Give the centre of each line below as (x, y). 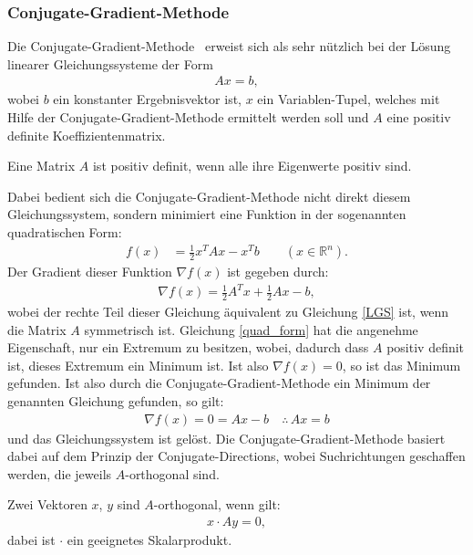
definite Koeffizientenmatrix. (87, 135)
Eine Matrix (41, 166)
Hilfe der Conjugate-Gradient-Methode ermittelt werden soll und (188, 117)
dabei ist (31, 540)
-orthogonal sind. (172, 473)
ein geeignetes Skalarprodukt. (149, 540)
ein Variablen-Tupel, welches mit (349, 99)
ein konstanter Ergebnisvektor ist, (148, 99)
